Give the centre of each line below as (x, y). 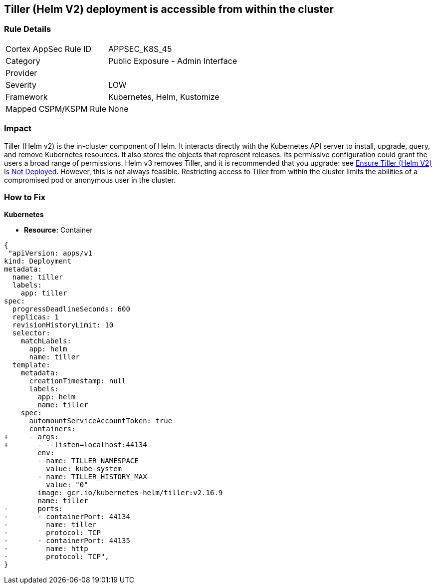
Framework (27, 97)
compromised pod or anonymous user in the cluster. (90, 180)
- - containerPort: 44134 (67, 517)
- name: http (46, 549)
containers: (52, 429)
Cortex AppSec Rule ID (49, 49)
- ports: (34, 509)
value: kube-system (84, 469)
